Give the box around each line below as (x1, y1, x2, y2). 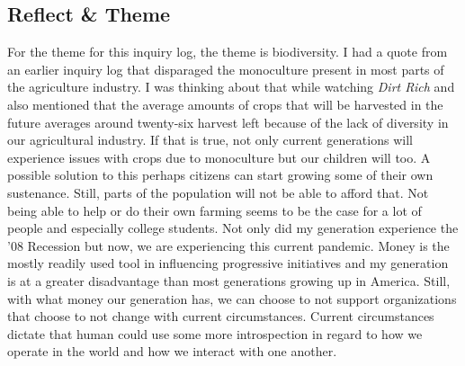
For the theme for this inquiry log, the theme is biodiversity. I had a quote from (7, 42, 448, 61)
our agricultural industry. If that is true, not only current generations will (7, 130, 413, 149)
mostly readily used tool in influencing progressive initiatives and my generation (7, 254, 449, 272)
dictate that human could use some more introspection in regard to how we (7, 324, 423, 343)
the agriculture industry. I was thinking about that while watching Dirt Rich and (7, 77, 455, 96)
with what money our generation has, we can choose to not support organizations (7, 289, 457, 308)
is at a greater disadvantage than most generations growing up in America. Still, (7, 271, 451, 290)
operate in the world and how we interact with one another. (7, 342, 337, 361)
